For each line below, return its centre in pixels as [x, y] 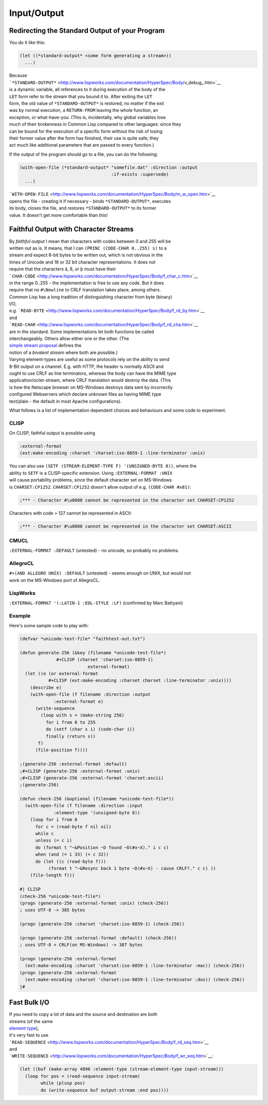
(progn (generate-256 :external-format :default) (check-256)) [98, 938]
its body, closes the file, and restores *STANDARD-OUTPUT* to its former [83, 208]
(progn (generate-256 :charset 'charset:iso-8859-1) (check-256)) [102, 924]
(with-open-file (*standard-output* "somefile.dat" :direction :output [109, 167]
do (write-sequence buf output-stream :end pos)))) [105, 1090]
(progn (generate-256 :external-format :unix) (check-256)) [94, 903]
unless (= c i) [54, 841]
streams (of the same [31, 1021]
